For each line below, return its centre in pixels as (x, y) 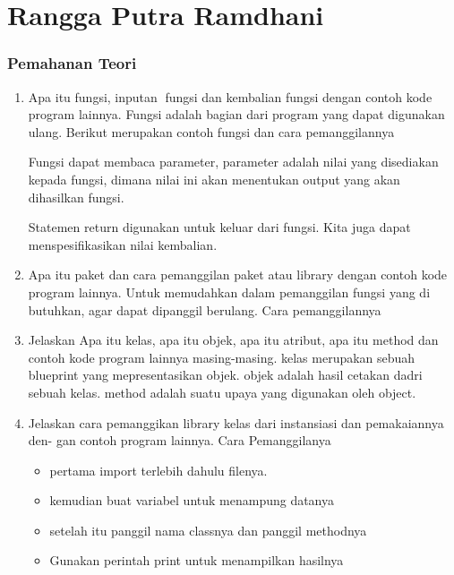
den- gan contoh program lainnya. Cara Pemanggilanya (180, 440)
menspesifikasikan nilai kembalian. (123, 244)
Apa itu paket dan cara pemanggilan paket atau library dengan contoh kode (238, 275)
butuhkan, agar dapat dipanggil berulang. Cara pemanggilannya (205, 309)
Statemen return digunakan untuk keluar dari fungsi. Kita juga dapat (219, 227)
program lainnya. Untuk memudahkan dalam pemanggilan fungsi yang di (229, 292)
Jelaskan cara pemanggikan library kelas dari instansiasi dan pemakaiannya (236, 422)
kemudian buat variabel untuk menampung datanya (192, 500)
